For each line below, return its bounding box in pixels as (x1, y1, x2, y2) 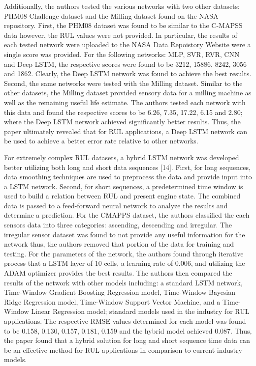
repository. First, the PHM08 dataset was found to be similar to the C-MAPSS (4, 20, 243, 30)
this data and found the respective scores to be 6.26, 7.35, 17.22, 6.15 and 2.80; (4, 107, 243, 117)
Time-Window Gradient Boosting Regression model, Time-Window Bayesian (4, 287, 236, 297)
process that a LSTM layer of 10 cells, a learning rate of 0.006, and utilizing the (4, 258, 245, 268)
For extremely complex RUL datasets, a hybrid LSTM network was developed (4, 152, 239, 162)
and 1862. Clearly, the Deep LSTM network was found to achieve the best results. (4, 68, 252, 79)
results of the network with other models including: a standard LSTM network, (4, 277, 243, 287)
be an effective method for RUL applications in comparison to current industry (4, 344, 242, 355)
